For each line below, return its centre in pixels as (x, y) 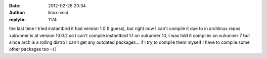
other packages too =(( (33, 49)
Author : (17, 13)
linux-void (58, 13)
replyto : (18, 19)
